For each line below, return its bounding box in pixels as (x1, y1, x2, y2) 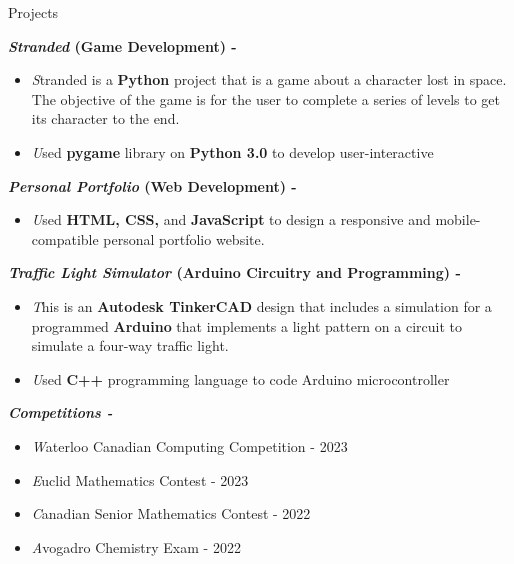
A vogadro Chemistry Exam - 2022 (31, 536, 241, 557)
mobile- (435, 209, 481, 230)
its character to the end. (31, 108, 180, 129)
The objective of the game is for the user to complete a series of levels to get (31, 88, 501, 109)
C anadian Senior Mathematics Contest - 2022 (31, 503, 311, 524)
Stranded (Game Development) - (8, 35, 237, 56)
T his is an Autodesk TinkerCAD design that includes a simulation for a (31, 295, 492, 316)
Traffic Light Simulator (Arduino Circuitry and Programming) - (8, 262, 461, 283)
